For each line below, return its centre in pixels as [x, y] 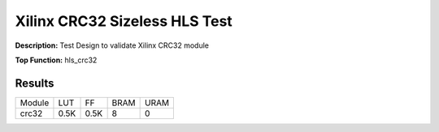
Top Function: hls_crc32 [56, 60]
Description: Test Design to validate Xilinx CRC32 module [112, 45]
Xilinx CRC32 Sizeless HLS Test [124, 21]
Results [35, 83]
